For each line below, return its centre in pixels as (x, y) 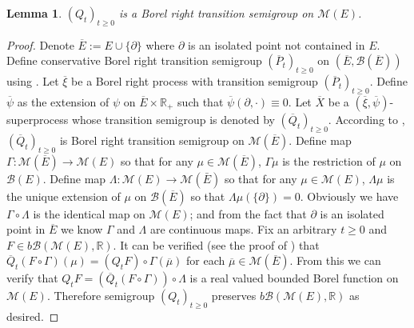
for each (206, 260)
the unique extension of (64, 196)
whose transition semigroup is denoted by (173, 119)
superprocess (38, 119)
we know (82, 229)
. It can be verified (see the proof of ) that (216, 244)
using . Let (33, 81)
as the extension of (63, 101)
